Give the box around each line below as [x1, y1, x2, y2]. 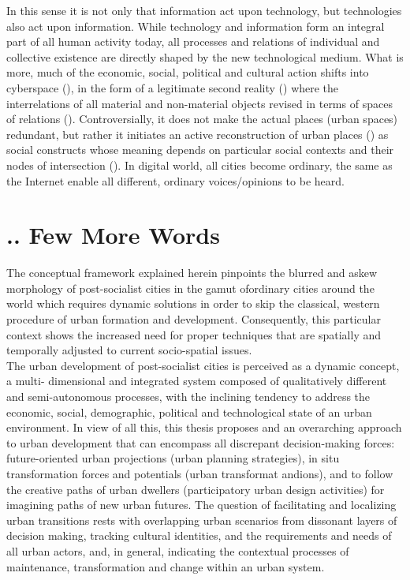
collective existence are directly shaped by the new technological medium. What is [6, 48, 404, 65]
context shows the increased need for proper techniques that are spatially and [6, 326, 382, 342]
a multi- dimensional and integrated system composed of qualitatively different [6, 372, 387, 389]
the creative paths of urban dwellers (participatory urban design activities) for [6, 481, 385, 497]
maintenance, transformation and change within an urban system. [6, 558, 325, 574]
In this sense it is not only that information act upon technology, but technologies [6, 2, 402, 18]
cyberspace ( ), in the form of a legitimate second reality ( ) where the [6, 79, 339, 95]
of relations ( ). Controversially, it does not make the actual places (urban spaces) [6, 110, 398, 127]
